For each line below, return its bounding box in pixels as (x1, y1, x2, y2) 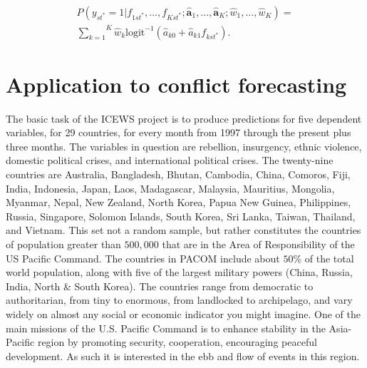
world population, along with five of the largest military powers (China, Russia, (6, 265, 353, 280)
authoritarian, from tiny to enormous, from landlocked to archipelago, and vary (6, 292, 353, 307)
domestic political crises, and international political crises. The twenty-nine (6, 153, 334, 168)
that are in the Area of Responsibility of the (162, 237, 355, 252)
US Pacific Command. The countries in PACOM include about (6, 250, 280, 265)
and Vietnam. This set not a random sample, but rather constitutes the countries (6, 223, 361, 237)
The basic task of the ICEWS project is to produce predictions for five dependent (6, 111, 362, 126)
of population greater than (6, 237, 121, 252)
